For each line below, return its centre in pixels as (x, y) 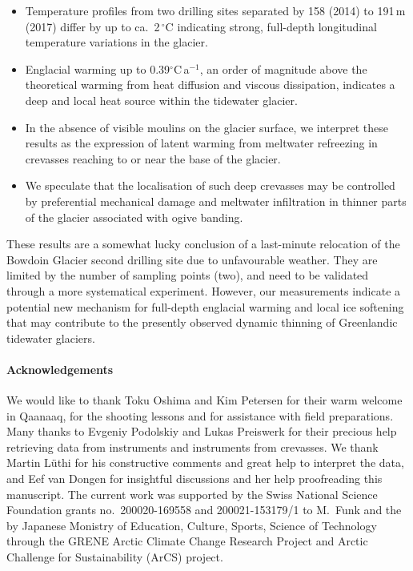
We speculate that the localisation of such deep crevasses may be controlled (210, 185)
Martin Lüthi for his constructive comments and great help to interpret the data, (205, 462)
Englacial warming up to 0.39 (98, 68)
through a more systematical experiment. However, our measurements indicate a (204, 290)
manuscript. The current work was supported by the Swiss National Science (192, 494)
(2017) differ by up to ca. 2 (92, 26)
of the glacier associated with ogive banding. (134, 217)
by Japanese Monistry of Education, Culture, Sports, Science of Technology (192, 525)
